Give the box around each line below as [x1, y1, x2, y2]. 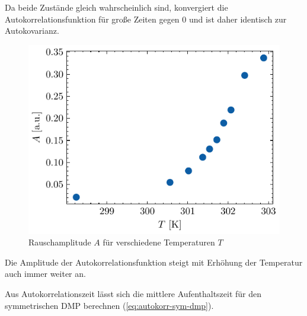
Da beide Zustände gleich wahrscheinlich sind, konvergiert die [5, 1, 228, 13]
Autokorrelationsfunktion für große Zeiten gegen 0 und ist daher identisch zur [5, 12, 287, 25]
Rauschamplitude [28, 236, 91, 248]
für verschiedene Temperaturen [103, 236, 215, 248]
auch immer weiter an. [5, 267, 86, 280]
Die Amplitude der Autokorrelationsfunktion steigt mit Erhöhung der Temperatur [5, 256, 303, 268]
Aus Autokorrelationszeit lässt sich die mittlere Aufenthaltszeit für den [5, 287, 262, 299]
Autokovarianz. [5, 24, 59, 37]
